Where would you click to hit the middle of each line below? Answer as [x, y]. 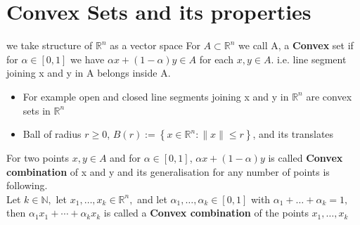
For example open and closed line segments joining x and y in [156, 96]
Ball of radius [52, 134]
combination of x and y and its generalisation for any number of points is [168, 171]
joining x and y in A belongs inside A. [89, 73]
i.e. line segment [311, 59]
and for [126, 158]
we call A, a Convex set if [296, 45]
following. [27, 185]
